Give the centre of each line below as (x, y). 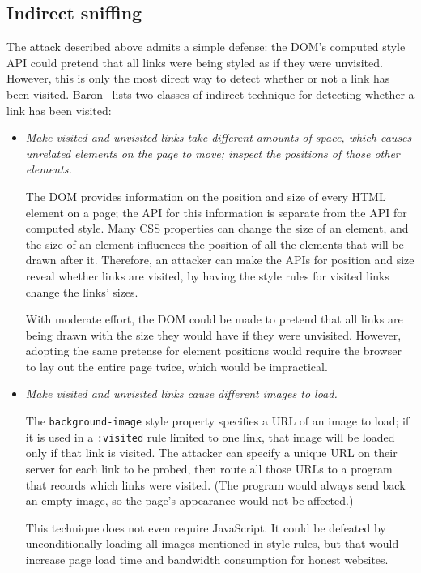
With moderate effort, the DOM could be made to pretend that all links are (214, 319)
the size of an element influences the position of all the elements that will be (215, 244)
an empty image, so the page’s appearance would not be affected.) (189, 500)
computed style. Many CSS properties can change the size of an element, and (217, 228)
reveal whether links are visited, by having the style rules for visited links (207, 275)
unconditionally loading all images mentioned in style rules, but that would (212, 543)
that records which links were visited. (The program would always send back (215, 484)
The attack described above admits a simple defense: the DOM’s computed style (206, 47)
